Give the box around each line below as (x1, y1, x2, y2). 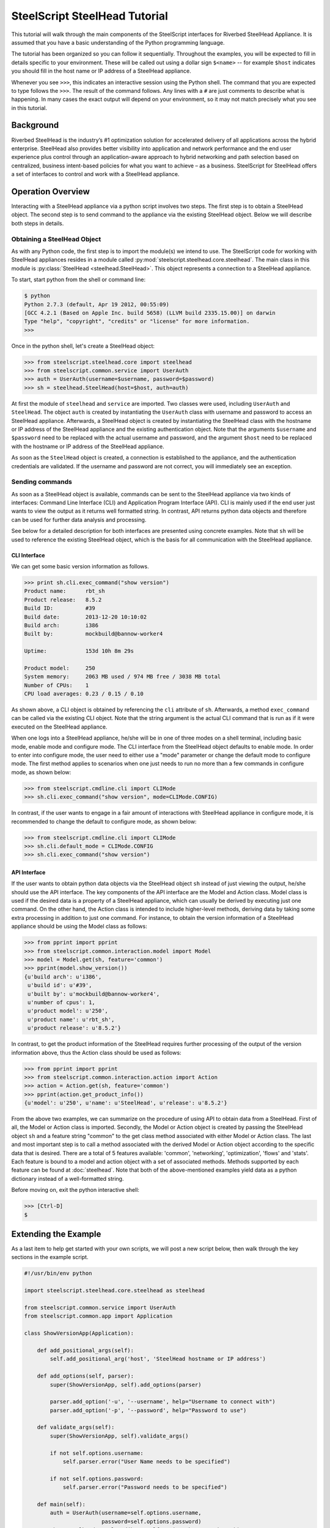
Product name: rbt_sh (24, 587, 105, 595)
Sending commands (11, 477, 73, 486)
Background (11, 120, 59, 131)
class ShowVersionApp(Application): (24, 1330, 134, 1337)
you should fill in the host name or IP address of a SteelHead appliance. (11, 67, 192, 75)
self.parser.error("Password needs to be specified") (62, 1484, 227, 1491)
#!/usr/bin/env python (24, 1270, 92, 1277)
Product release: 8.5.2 (24, 596, 102, 603)
